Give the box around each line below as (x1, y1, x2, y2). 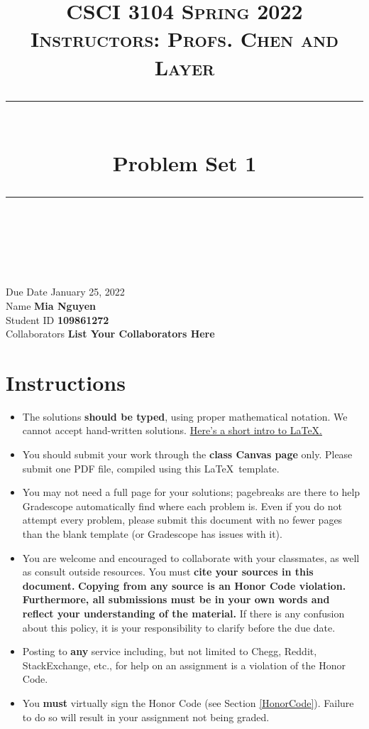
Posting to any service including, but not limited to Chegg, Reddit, (22, 644, 317, 659)
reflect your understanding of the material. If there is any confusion (22, 605, 345, 620)
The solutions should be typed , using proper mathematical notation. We (22, 409, 348, 423)
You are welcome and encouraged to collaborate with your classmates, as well (22, 550, 360, 565)
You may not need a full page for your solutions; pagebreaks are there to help (22, 485, 360, 499)
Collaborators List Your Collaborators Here (6, 326, 215, 341)
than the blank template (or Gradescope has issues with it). (22, 526, 282, 541)
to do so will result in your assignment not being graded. (22, 709, 270, 724)
